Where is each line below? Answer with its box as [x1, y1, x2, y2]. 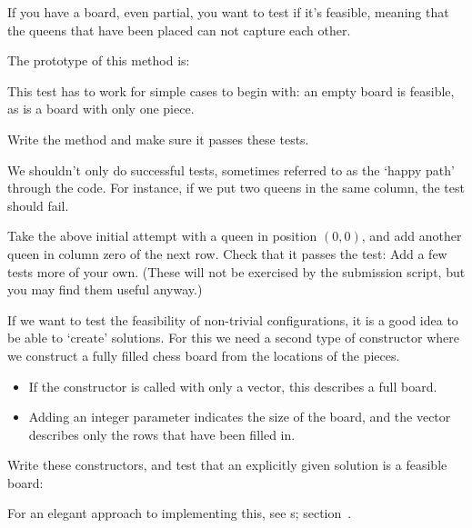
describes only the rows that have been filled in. [28, 424, 296, 443]
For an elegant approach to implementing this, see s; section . [7, 503, 352, 523]
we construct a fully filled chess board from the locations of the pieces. [7, 345, 400, 364]
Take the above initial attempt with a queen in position [7, 226, 317, 245]
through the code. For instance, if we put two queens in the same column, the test [7, 178, 465, 197]
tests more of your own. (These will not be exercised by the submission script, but [7, 262, 466, 281]
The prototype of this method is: [7, 51, 190, 70]
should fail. [7, 195, 69, 214]
